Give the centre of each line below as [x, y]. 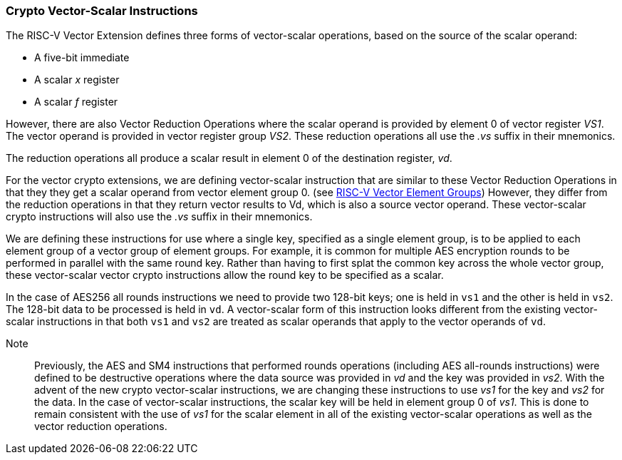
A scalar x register [77, 80]
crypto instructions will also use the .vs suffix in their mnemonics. [159, 217]
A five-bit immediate [82, 58]
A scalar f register [76, 102]
